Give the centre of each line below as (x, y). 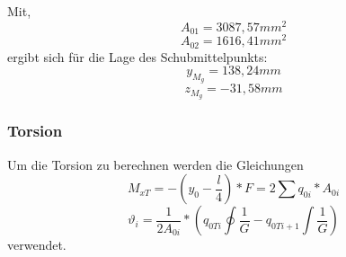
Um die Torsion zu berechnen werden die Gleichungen (155, 164)
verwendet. (37, 245)
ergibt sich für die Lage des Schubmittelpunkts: (138, 56)
